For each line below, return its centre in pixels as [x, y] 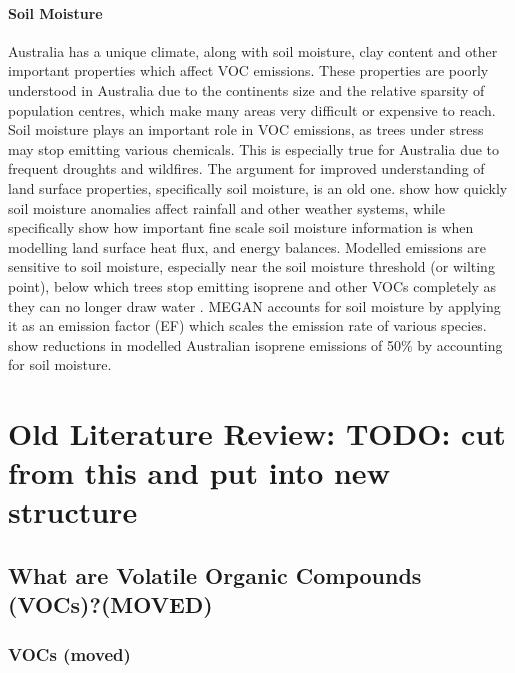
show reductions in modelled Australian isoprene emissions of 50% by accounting [255, 344]
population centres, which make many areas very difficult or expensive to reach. [252, 109]
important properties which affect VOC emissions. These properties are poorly [248, 70]
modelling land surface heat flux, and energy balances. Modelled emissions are [247, 246]
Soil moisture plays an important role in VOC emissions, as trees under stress [246, 129]
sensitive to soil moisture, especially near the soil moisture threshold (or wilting [251, 266]
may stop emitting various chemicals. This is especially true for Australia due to [254, 148]
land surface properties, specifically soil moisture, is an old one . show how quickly [258, 187]
